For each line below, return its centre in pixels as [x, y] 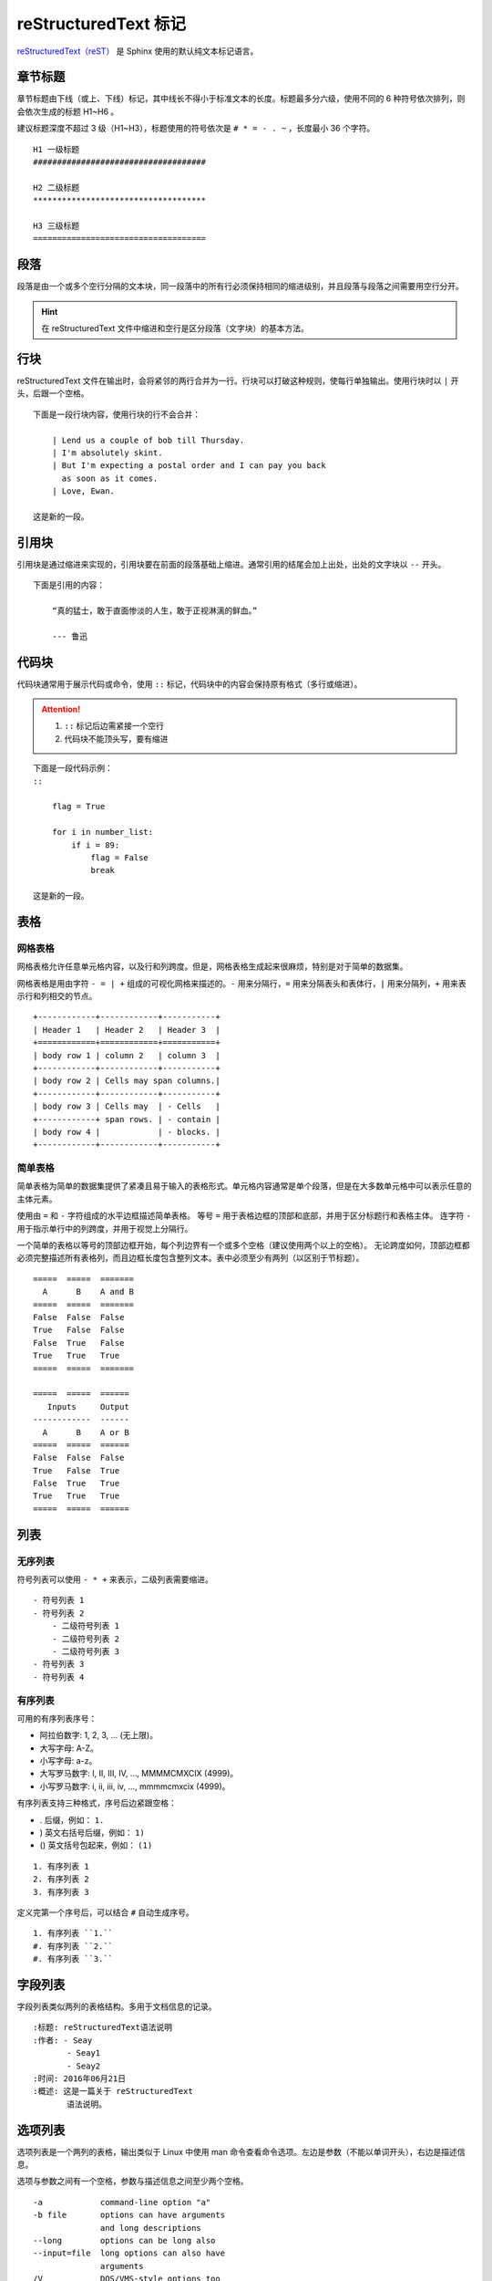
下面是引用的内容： [69, 585]
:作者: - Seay [63, 2040]
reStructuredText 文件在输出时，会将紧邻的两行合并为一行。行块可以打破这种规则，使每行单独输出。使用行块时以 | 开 [238, 380]
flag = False [120, 857]
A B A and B [88, 1292]
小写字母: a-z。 [68, 1761]
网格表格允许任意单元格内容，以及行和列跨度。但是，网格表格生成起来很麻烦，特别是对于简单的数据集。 [212, 966]
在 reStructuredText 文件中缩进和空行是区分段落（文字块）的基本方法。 [175, 328]
